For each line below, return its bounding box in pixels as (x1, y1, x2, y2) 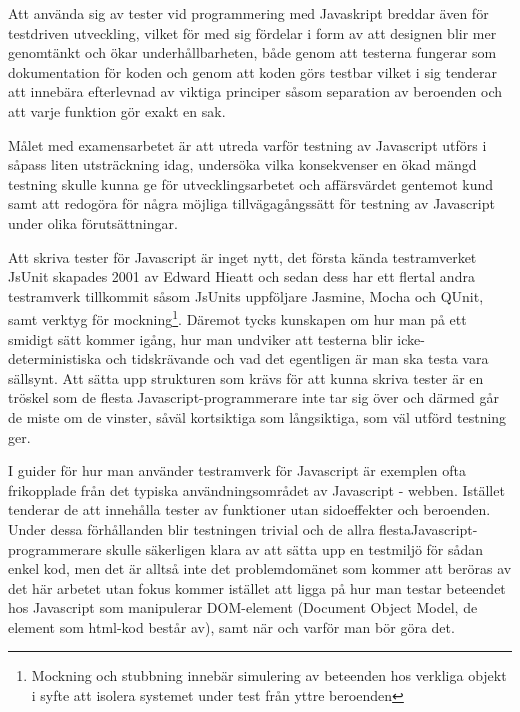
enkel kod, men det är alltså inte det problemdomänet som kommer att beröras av (8, 558, 512, 579)
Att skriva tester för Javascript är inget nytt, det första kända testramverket (8, 246, 477, 267)
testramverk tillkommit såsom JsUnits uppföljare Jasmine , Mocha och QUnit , (8, 285, 484, 306)
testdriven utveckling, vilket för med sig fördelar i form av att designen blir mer (8, 22, 497, 43)
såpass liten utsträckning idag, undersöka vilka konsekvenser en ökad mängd (8, 154, 477, 175)
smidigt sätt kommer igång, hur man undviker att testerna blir (8, 328, 393, 349)
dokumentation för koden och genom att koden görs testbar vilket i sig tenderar (8, 61, 497, 82)
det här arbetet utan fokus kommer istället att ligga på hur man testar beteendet (8, 577, 506, 598)
